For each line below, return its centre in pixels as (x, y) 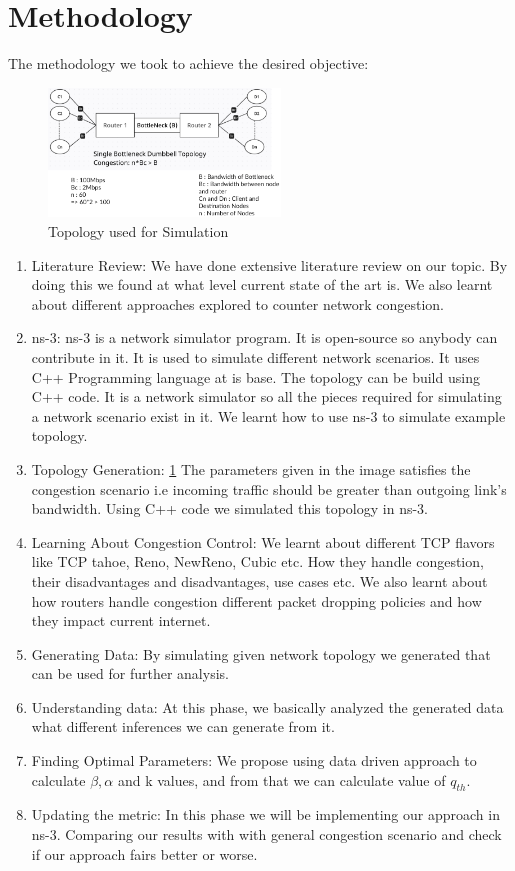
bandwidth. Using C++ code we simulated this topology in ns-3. (230, 508)
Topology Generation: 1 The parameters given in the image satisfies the (251, 468)
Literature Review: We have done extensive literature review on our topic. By (269, 264)
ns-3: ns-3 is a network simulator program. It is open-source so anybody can (264, 337)
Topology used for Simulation (138, 231)
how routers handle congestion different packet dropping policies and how (256, 600)
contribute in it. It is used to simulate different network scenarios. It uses (255, 356)
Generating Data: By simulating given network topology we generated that (261, 653)
